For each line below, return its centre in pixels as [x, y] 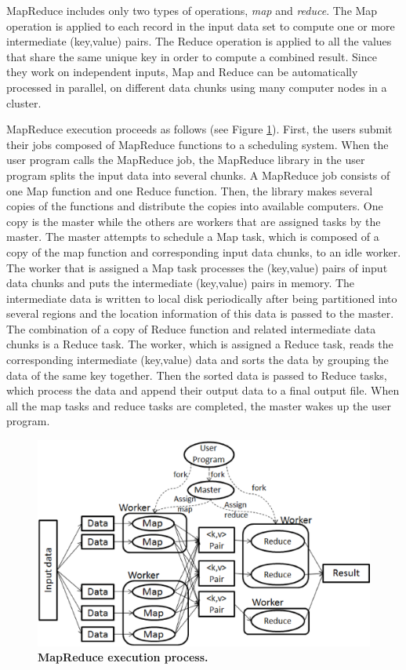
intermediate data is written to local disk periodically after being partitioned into [202, 298]
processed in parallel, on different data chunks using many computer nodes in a [197, 87]
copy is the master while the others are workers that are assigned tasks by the [194, 221]
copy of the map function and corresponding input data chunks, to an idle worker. [204, 251]
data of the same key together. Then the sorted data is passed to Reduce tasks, [197, 375]
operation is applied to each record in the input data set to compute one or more [201, 25]
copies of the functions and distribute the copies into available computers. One [195, 206]
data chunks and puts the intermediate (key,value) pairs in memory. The [181, 283]
